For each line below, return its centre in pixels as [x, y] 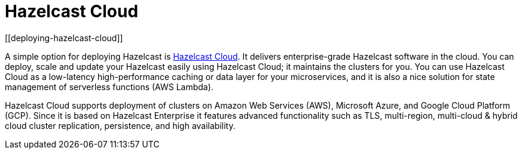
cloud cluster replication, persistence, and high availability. [120, 125]
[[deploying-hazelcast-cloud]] [64, 38]
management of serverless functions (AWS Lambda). [109, 87]
